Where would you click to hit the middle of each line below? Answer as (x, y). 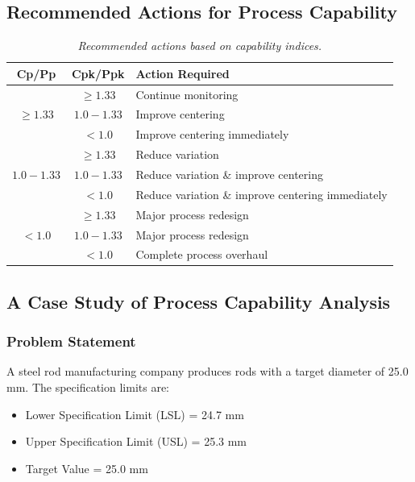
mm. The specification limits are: (88, 387)
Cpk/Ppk (98, 73)
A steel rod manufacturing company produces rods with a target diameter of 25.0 (207, 371)
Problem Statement (71, 341)
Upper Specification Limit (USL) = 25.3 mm (136, 441)
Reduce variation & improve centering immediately (261, 194)
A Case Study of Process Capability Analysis (199, 301)
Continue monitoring (187, 94)
